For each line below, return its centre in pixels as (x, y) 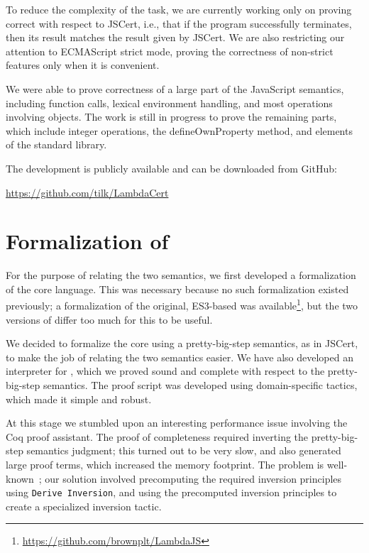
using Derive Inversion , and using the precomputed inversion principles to (171, 492)
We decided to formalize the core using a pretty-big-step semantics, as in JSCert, (182, 343)
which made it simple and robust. (79, 399)
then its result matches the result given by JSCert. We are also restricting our (175, 37)
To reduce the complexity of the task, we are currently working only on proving (179, 9)
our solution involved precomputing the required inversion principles (193, 478)
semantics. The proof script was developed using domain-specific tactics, (200, 385)
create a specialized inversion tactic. (84, 506)
